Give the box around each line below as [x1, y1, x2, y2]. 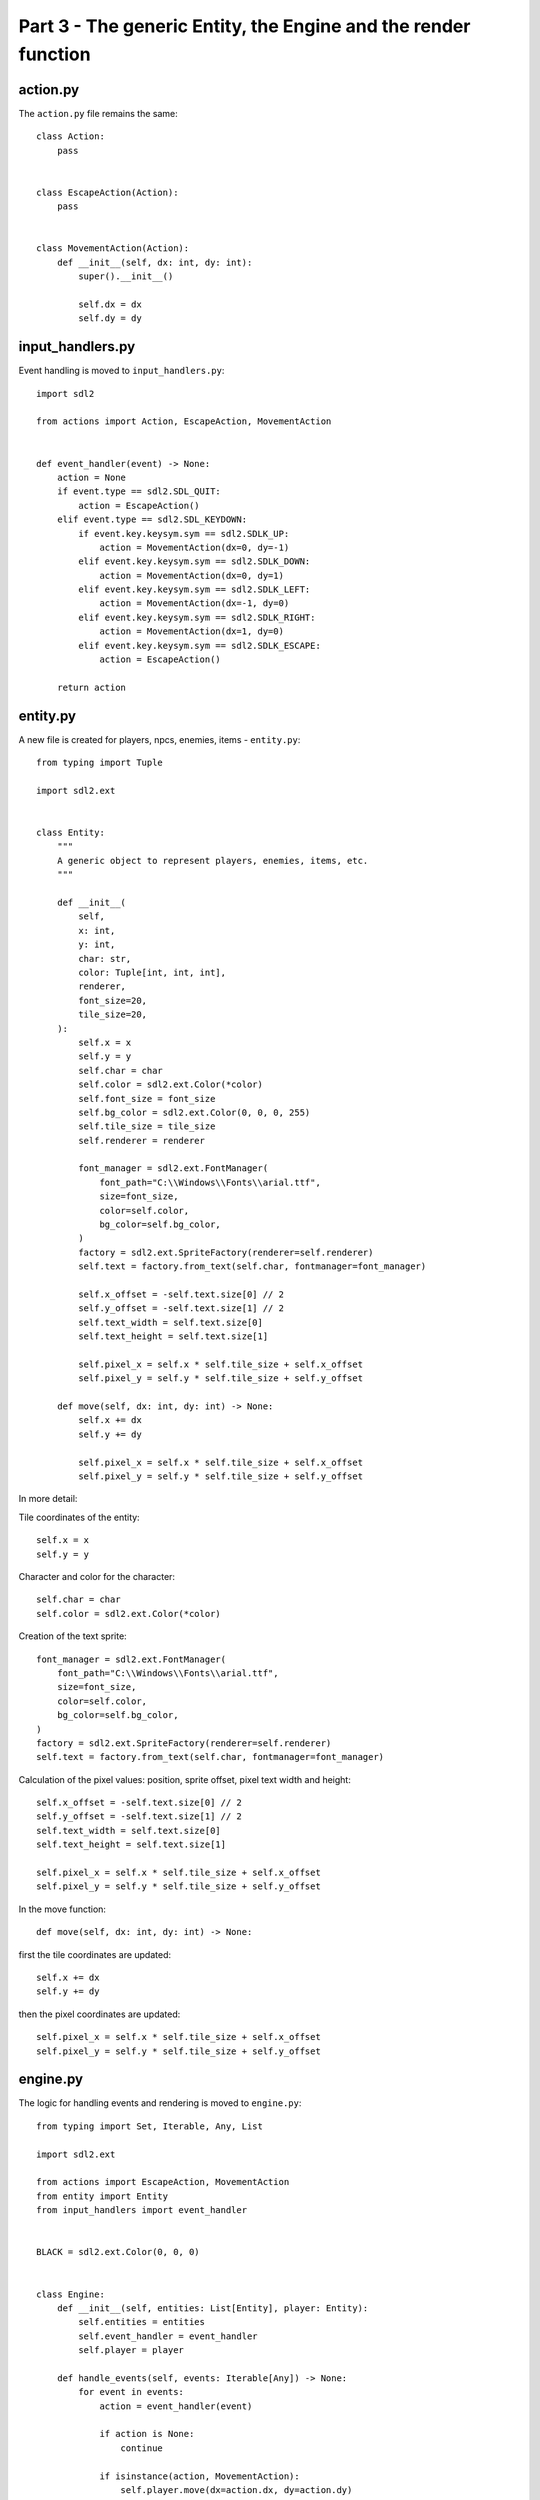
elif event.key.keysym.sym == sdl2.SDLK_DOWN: [78, 556, 311, 567]
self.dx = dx [78, 298, 142, 310]
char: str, [78, 953, 132, 964]
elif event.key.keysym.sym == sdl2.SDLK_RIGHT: [78, 611, 316, 623]
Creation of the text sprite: [18, 1630, 127, 1642]
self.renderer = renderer [78, 1135, 205, 1146]
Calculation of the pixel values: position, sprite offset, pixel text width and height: [18, 1773, 352, 1785]
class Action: [36, 131, 105, 142]
